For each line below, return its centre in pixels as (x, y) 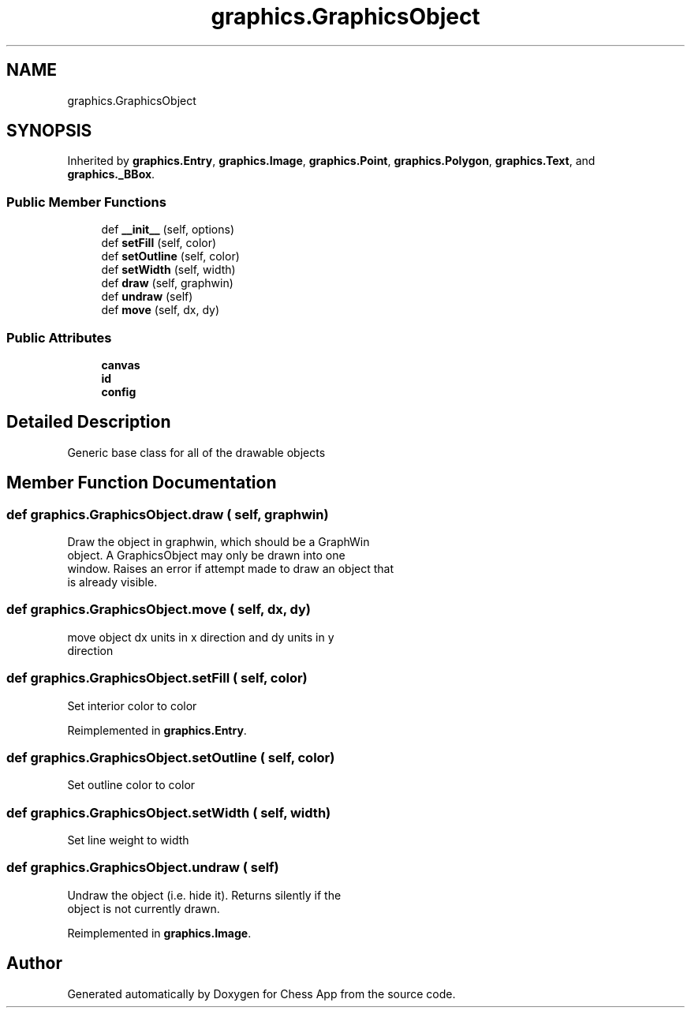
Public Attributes (59, 337)
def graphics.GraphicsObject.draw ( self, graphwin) (168, 514)
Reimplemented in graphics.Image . (159, 933)
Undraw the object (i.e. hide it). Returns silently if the (204, 895)
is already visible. (112, 582)
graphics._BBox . (111, 174)
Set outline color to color (131, 785)
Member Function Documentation (142, 483)
